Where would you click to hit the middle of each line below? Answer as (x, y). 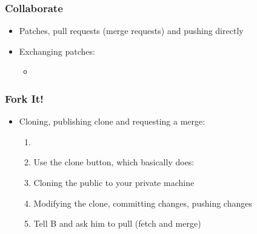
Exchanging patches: (57, 51)
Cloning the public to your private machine (114, 182)
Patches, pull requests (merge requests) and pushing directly (131, 31)
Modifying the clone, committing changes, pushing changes (143, 203)
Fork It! (24, 98)
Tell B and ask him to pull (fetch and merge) (117, 223)
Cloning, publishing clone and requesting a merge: (112, 121)
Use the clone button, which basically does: (114, 162)
